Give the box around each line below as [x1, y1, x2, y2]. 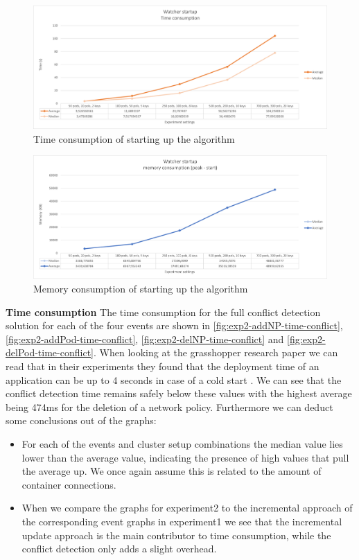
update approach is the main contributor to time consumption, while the [21, 527, 331, 542]
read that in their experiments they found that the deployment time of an [6, 359, 319, 374]
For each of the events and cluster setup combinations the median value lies [21, 436, 343, 450]
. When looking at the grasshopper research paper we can [93, 345, 338, 360]
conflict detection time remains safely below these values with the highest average [6, 386, 352, 401]
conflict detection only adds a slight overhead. [21, 541, 217, 556]
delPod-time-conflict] [6, 345, 94, 360]
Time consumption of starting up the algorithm [33, 131, 235, 146]
